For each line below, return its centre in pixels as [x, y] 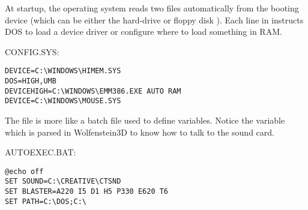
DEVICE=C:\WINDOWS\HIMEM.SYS [63, 71]
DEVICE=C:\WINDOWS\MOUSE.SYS [63, 101]
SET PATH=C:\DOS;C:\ [46, 201]
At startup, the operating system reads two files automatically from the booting [152, 8]
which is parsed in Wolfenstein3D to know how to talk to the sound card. [140, 132]
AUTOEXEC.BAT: [41, 152]
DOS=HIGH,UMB [31, 81]
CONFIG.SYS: [32, 51]
